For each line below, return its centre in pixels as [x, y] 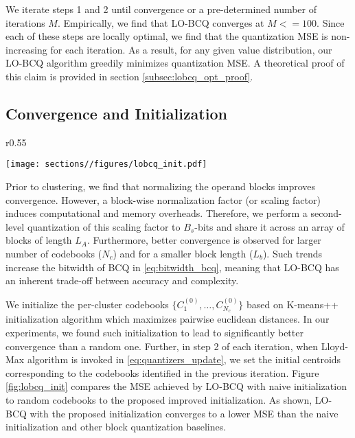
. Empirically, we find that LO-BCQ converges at [161, 22]
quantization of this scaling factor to [104, 226]
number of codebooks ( [54, 253]
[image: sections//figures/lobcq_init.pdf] [106, 164]
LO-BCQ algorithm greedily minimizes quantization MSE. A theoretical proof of [175, 63]
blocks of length [39, 240]
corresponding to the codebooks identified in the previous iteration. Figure [162, 372]
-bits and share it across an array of [270, 226]
